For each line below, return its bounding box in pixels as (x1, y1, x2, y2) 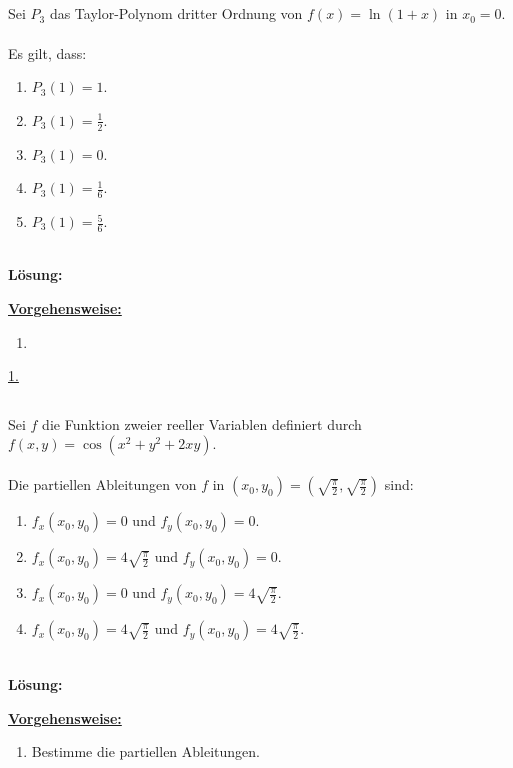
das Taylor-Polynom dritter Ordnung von (49, 3, 303, 24)
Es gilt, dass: (8, 42, 87, 63)
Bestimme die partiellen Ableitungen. (31, 741, 260, 762)
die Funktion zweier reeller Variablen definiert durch (42, 414, 362, 435)
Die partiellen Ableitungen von (8, 474, 197, 495)
